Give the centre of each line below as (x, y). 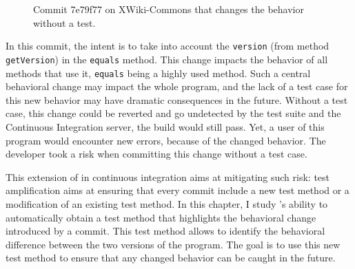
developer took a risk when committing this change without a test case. (156, 154)
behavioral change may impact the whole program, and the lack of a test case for (177, 86)
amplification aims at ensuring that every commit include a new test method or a (177, 190)
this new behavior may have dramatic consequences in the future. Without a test (177, 99)
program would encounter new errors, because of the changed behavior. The (166, 140)
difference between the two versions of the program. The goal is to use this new (173, 244)
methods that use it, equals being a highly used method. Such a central (158, 73)
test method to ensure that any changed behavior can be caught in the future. (171, 258)
